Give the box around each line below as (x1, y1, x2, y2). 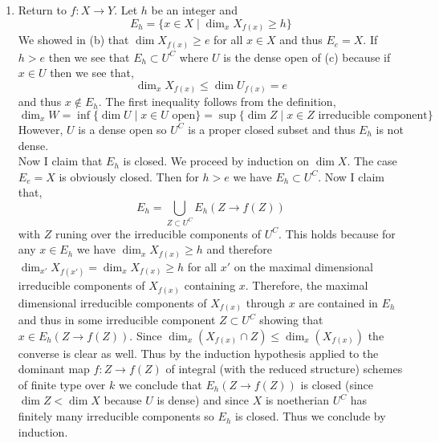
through (246, 294, 286, 311)
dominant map (18, 360, 90, 377)
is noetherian (265, 392, 330, 408)
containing (184, 277, 236, 294)
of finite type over (18, 376, 106, 392)
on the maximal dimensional (234, 258, 373, 274)
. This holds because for (278, 225, 396, 242)
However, (18, 120, 63, 137)
